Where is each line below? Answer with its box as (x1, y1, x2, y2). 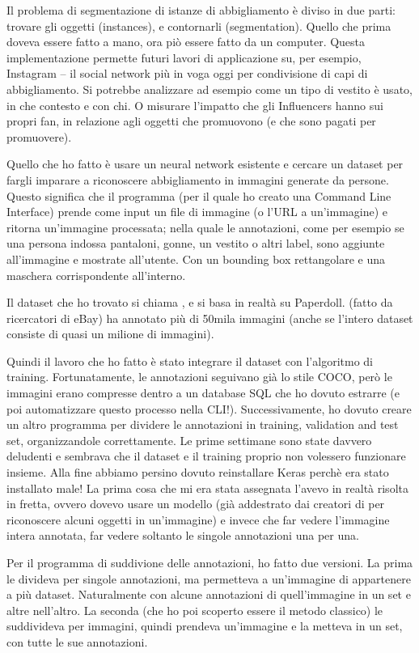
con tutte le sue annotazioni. (6, 633, 148, 650)
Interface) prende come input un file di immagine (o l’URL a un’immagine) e (6, 203, 388, 220)
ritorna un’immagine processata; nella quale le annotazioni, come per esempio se (6, 218, 404, 235)
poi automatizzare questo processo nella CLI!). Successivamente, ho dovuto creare (6, 400, 412, 417)
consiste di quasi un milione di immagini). (6, 325, 214, 342)
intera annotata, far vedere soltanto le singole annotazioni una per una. (6, 527, 359, 544)
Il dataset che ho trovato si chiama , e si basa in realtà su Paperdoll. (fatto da (6, 294, 393, 311)
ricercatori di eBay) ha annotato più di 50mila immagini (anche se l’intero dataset (6, 309, 413, 326)
